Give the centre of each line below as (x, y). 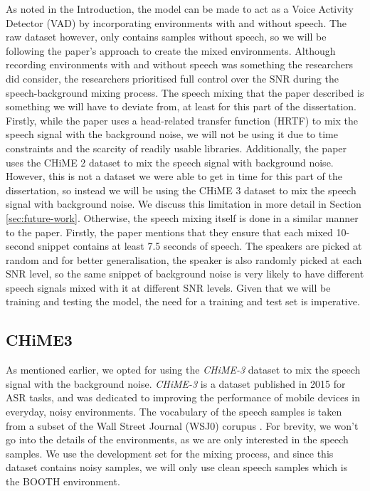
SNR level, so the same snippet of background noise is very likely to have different (185, 274)
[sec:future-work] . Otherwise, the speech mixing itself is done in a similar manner (182, 217)
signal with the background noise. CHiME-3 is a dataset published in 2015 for (176, 383)
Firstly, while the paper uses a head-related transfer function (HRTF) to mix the (182, 120)
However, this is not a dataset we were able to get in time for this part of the (174, 176)
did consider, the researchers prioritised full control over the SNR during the (172, 78)
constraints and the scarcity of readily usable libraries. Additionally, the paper (176, 148)
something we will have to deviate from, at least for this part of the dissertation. (181, 106)
